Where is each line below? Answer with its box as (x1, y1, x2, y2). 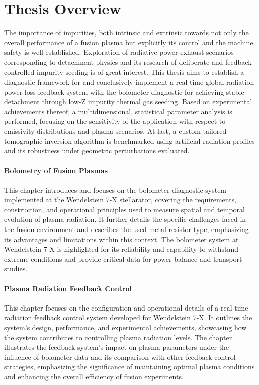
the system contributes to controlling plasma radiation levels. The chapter (4, 332, 232, 342)
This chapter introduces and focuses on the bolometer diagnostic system (4, 184, 227, 195)
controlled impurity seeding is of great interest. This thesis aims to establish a (4, 66, 244, 77)
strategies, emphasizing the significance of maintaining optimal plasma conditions (4, 361, 255, 372)
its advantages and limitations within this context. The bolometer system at (4, 234, 239, 244)
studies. (4, 263, 28, 274)
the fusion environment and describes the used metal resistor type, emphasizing (4, 224, 249, 235)
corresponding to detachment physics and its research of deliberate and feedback (4, 56, 252, 67)
